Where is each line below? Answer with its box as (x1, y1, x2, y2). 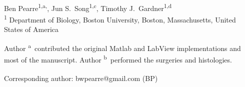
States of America (4, 24, 58, 34)
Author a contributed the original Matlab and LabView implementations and (4, 41, 241, 53)
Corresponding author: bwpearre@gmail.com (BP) (4, 72, 158, 83)
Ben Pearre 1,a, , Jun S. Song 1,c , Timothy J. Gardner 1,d (4, 1, 172, 13)
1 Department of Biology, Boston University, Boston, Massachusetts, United (4, 12, 236, 24)
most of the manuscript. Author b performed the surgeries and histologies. (4, 52, 232, 64)
